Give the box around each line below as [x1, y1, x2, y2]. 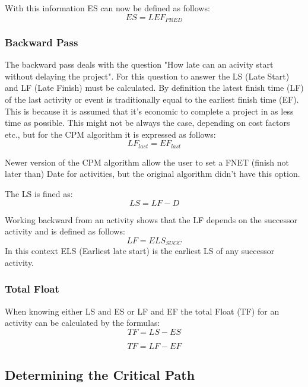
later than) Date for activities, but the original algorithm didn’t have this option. [5, 167, 300, 180]
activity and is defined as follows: [5, 225, 125, 237]
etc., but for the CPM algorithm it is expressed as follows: [5, 128, 216, 140]
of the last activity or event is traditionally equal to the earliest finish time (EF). [5, 93, 299, 106]
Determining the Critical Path [5, 366, 195, 384]
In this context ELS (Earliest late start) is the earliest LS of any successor [5, 245, 275, 257]
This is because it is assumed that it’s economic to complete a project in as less [5, 104, 294, 117]
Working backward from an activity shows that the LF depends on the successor [5, 213, 297, 226]
